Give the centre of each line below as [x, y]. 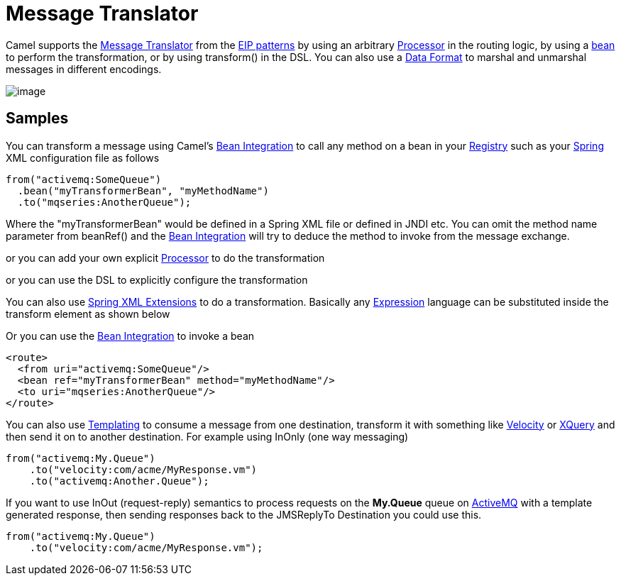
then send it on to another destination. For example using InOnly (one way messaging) [207, 436]
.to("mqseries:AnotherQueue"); [104, 202]
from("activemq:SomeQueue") [84, 179]
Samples [37, 118]
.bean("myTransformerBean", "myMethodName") [143, 190]
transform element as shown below [88, 314]
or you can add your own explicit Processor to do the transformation [165, 258]
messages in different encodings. [84, 69]
